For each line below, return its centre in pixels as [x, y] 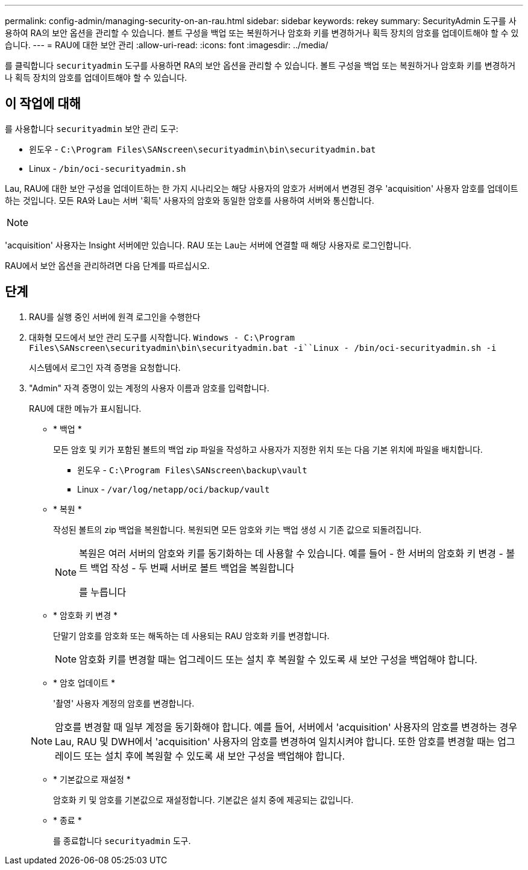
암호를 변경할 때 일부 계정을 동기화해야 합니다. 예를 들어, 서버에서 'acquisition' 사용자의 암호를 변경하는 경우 [286, 727]
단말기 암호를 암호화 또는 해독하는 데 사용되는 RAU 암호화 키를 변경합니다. [191, 635]
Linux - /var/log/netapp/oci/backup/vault [174, 489]
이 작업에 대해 [43, 104]
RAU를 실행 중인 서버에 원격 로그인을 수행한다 [115, 317]
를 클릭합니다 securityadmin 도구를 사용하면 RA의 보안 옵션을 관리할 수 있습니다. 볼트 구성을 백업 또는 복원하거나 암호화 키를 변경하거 [260, 65]
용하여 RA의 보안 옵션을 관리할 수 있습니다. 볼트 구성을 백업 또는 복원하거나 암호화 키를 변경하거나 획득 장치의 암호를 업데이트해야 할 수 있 [262, 33]
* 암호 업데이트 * [84, 682]
